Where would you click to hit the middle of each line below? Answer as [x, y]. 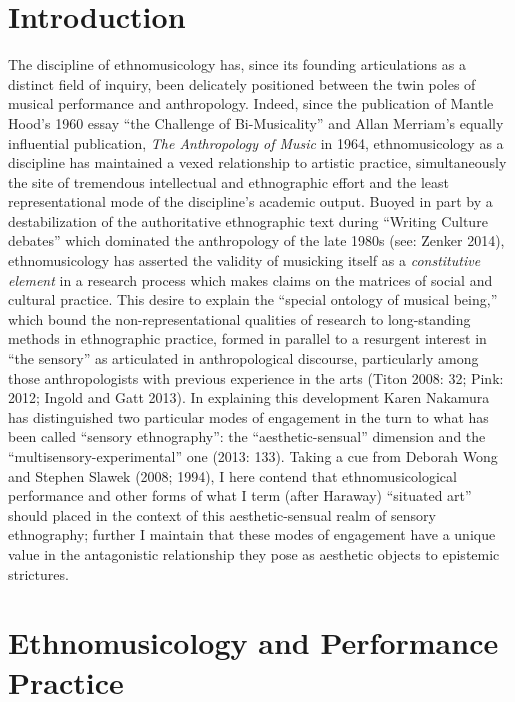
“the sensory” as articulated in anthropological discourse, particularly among [243, 358]
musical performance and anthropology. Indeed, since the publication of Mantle [251, 103]
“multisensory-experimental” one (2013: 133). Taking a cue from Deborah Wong [253, 456]
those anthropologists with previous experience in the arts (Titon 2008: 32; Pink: [256, 377]
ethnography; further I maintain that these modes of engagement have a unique [252, 534]
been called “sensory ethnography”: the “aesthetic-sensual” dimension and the [247, 436]
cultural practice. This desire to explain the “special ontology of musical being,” [253, 299]
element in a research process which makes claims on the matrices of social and [250, 279]
